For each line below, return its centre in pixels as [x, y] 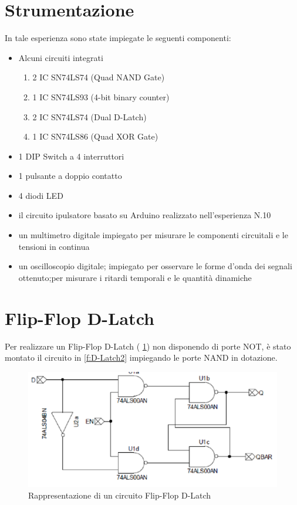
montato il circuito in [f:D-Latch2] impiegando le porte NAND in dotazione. [141, 357]
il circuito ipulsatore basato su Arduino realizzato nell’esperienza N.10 [145, 215]
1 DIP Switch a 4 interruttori [71, 156]
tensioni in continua [54, 246]
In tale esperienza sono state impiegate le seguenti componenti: [118, 38]
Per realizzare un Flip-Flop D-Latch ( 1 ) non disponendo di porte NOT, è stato [148, 346]
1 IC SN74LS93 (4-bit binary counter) [101, 96]
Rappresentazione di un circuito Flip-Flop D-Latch [120, 495]
